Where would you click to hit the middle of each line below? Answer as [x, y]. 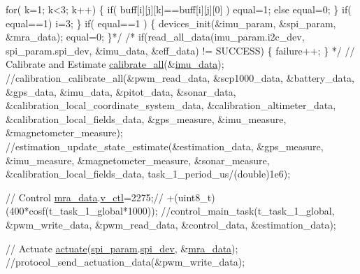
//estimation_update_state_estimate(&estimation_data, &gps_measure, [165, 146]
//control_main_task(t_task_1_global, [248, 211]
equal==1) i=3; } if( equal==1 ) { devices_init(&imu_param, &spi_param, [171, 23]
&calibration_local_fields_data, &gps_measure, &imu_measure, [146, 118]
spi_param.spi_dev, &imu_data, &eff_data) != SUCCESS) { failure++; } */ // [180, 50]
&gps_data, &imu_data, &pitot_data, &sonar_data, [121, 91]
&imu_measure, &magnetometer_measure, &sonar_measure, [138, 160]
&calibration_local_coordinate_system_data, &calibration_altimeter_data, [171, 105]
